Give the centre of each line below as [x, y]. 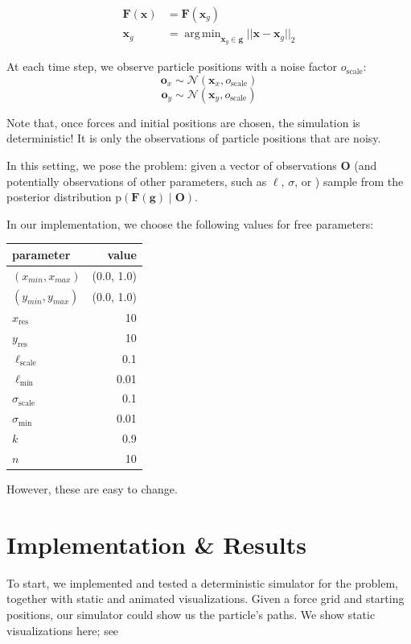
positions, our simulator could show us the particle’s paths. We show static [191, 614]
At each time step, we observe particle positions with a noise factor [172, 66]
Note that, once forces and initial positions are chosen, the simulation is [183, 122]
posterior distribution [59, 197]
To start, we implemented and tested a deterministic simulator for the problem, [202, 582]
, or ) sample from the [349, 181]
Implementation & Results [156, 544]
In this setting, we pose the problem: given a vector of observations [172, 165]
